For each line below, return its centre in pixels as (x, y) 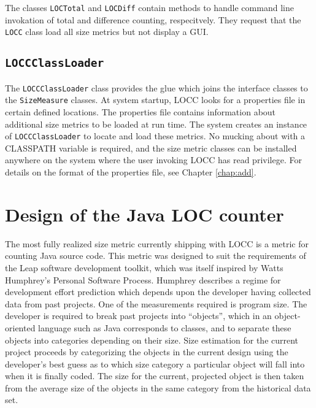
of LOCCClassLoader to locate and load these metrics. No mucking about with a (155, 136)
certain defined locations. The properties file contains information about (141, 112)
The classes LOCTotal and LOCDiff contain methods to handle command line (149, 7)
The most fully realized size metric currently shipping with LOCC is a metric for (157, 243)
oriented (20, 327)
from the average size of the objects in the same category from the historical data (158, 387)
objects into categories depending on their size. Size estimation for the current (152, 340)
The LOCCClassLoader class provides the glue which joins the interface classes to (156, 87)
